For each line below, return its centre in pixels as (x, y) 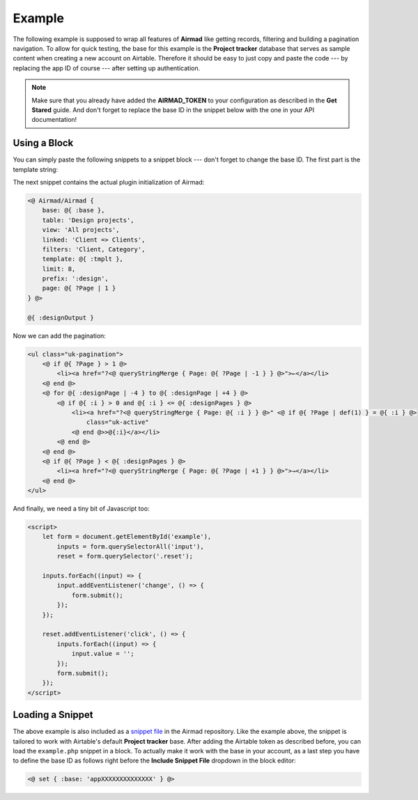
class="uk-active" (117, 422)
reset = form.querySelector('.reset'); (125, 556)
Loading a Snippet (53, 715)
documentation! (54, 120)
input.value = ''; (103, 654)
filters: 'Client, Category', (94, 249)
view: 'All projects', (81, 230)
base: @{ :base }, (73, 210)
